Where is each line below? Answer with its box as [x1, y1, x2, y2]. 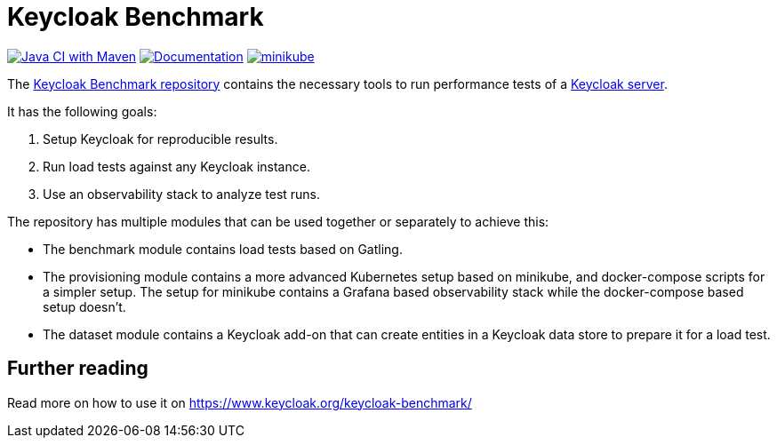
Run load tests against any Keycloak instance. [43, 158, 310, 174]
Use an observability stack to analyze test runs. [43, 186, 321, 202]
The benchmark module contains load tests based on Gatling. [43, 241, 403, 257]
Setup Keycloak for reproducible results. [43, 131, 278, 147]
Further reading [7, 357, 148, 380]
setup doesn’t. [43, 298, 126, 314]
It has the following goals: [7, 103, 157, 119]
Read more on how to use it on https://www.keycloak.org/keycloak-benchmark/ [7, 394, 472, 410]
